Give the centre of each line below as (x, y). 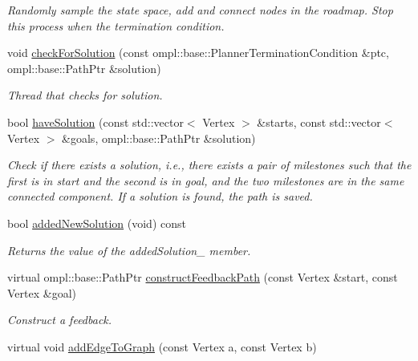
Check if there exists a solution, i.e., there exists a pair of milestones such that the (209, 165)
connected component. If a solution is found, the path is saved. (160, 196)
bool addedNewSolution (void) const (97, 223)
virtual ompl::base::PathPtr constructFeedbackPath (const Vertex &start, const (203, 277)
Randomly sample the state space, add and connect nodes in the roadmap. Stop (200, 10)
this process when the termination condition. (116, 25)
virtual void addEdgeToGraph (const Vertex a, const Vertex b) (162, 346)
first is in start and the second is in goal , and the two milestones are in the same (206, 180)
